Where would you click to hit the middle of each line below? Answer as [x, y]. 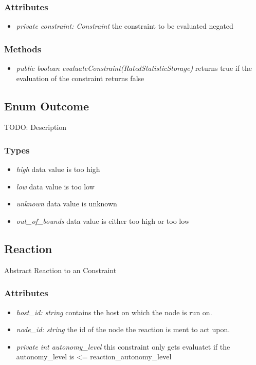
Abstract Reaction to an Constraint [60, 270]
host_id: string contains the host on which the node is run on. [114, 312]
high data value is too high [58, 169]
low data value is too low [55, 186]
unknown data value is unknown [67, 204]
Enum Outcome [47, 105]
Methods [23, 49]
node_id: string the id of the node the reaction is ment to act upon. [123, 329]
